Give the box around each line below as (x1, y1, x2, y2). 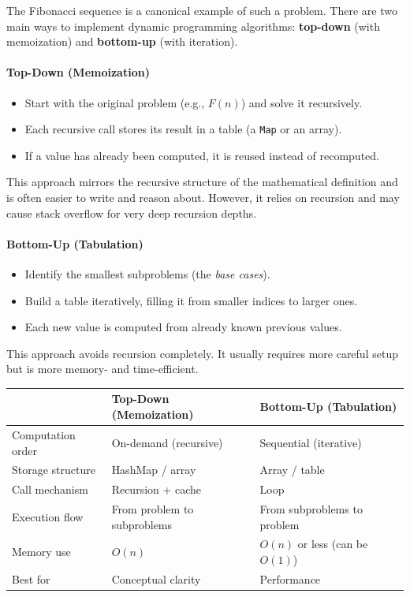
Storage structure (12, 461, 95, 478)
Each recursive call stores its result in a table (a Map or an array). (24, 121, 342, 137)
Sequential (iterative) (259, 434, 362, 450)
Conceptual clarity (111, 570, 201, 587)
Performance (259, 570, 321, 587)
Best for (12, 570, 50, 587)
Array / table (259, 461, 325, 478)
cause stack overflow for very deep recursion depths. (6, 204, 257, 221)
